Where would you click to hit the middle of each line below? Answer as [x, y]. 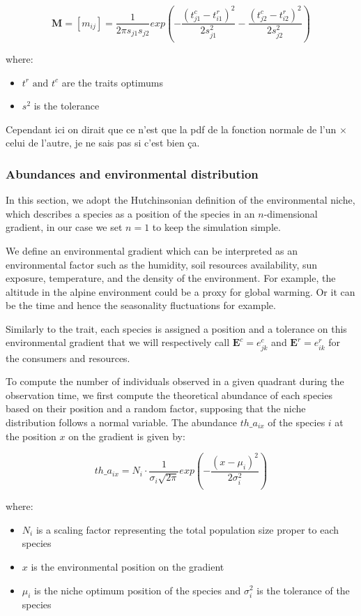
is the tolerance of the [303, 590]
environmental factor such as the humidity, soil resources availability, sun [162, 264]
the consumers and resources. [68, 358]
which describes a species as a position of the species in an [130, 213]
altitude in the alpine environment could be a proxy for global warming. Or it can [180, 291]
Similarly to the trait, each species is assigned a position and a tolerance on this [176, 328]
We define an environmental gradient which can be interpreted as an [152, 250]
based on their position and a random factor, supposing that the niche [156, 408]
